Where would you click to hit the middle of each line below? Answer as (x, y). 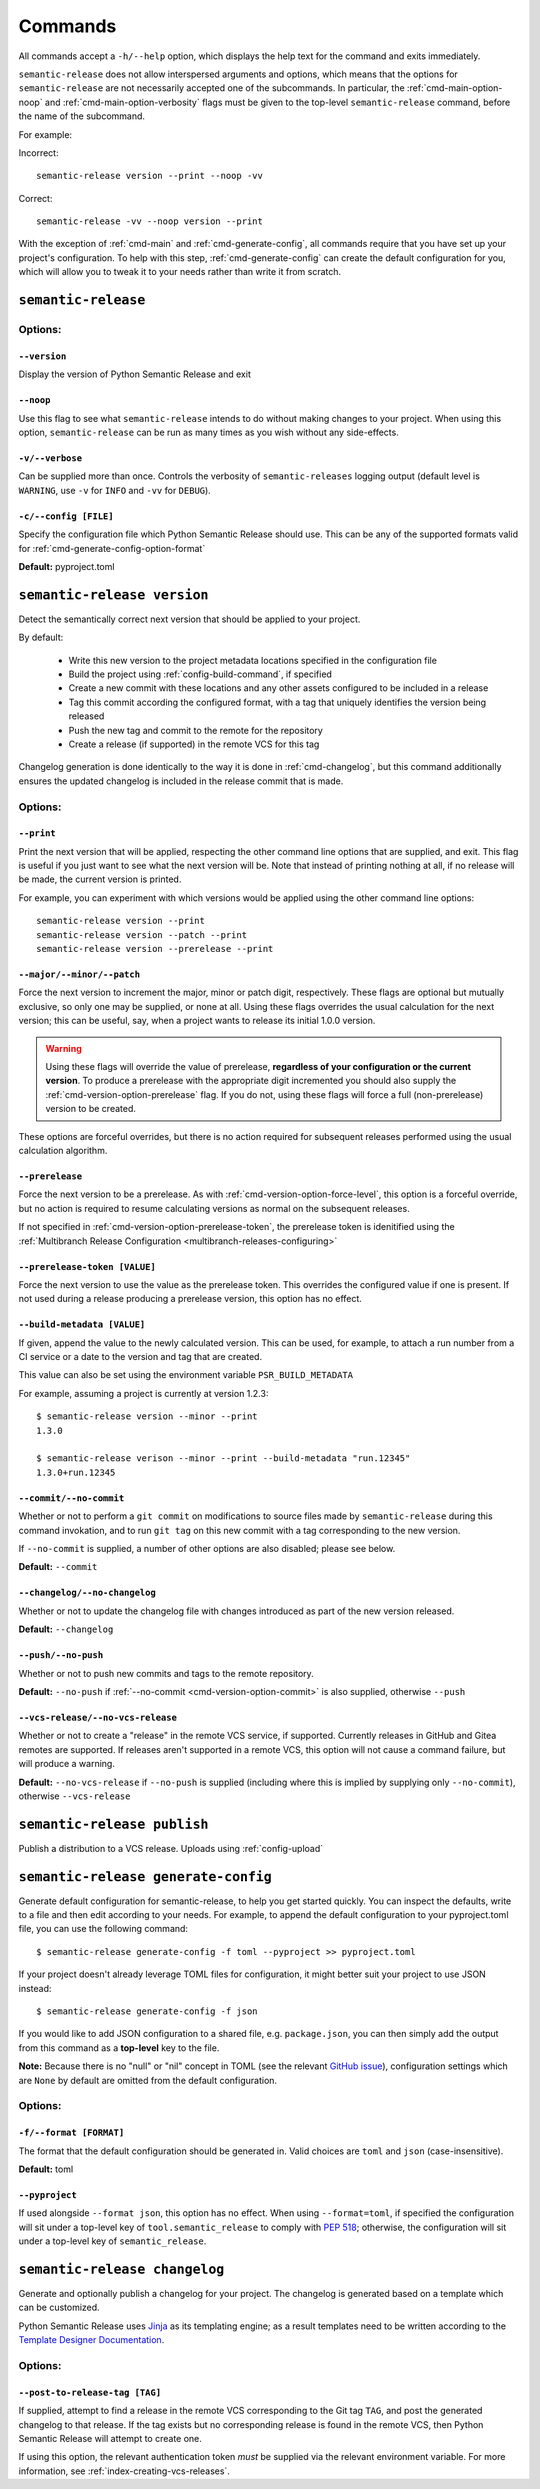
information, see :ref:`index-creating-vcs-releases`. (124, 2471)
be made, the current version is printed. (100, 879)
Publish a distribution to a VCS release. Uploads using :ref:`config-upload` (171, 1848)
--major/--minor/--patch (79, 974)
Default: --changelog (66, 1629)
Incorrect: (38, 152)
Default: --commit (58, 1567)
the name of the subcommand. (81, 116)
